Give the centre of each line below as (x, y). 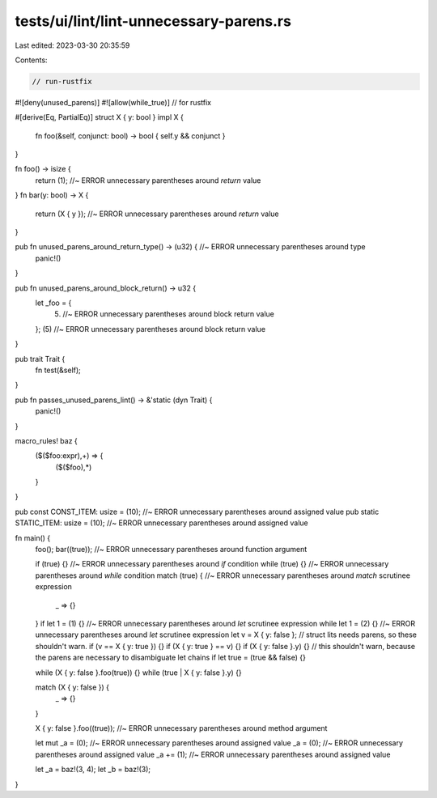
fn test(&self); (58, 370)
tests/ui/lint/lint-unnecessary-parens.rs (153, 21)
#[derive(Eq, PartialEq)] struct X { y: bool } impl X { (99, 117)
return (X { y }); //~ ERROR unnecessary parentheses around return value (157, 214)
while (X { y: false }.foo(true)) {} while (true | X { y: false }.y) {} (138, 673)
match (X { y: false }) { (72, 687)
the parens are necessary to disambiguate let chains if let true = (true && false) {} (171, 658)
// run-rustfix (62, 81)
